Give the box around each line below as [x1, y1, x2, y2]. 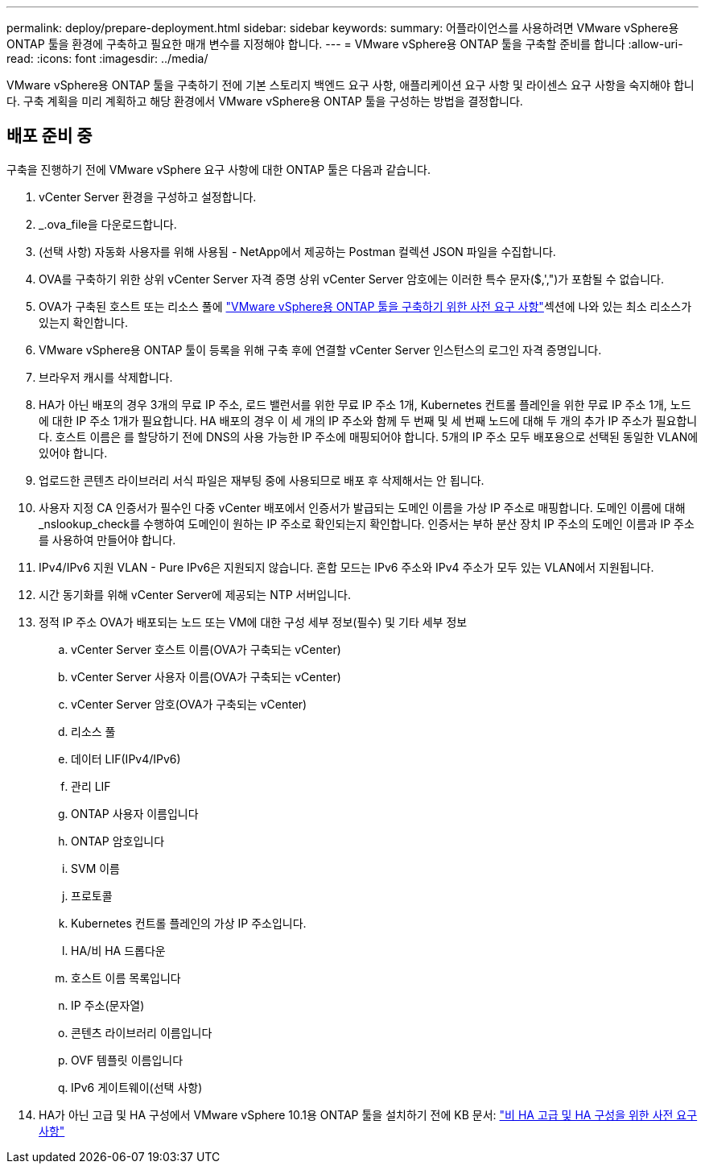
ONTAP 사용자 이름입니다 [71, 806, 199, 821]
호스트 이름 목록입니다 [71, 970, 181, 985]
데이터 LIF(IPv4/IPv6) [71, 751, 181, 766]
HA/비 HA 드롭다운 [71, 943, 166, 957]
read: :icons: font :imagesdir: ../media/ [6, 52, 208, 65]
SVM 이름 [71, 861, 120, 875]
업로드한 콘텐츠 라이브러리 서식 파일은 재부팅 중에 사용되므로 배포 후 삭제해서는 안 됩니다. [39, 473, 484, 487]
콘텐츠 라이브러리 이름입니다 [71, 1025, 212, 1040]
